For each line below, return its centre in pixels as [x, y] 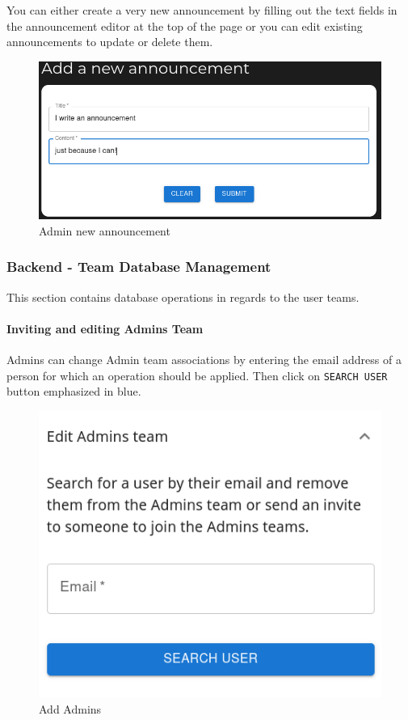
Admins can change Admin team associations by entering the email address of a [204, 360]
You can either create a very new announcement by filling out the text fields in [202, 10]
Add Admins [70, 708]
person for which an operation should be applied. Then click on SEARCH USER [197, 375]
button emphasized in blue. [74, 391]
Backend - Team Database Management [139, 267]
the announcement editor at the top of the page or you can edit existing [185, 25]
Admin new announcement [105, 230]
